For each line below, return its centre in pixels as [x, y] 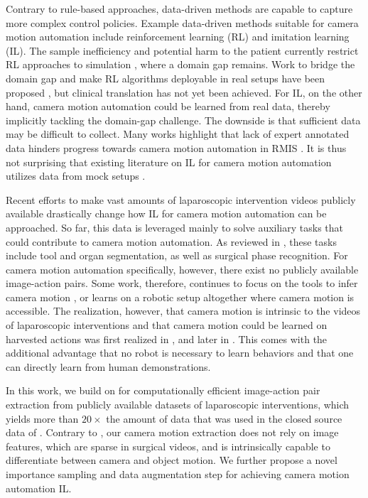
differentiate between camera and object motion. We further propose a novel [172, 460]
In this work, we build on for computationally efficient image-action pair [163, 390]
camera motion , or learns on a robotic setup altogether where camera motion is [180, 297]
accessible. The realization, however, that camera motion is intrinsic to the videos [183, 311]
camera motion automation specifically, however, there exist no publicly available [182, 269]
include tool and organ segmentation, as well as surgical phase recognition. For [177, 255]
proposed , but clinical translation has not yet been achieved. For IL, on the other [184, 92]
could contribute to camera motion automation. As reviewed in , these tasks [171, 241]
